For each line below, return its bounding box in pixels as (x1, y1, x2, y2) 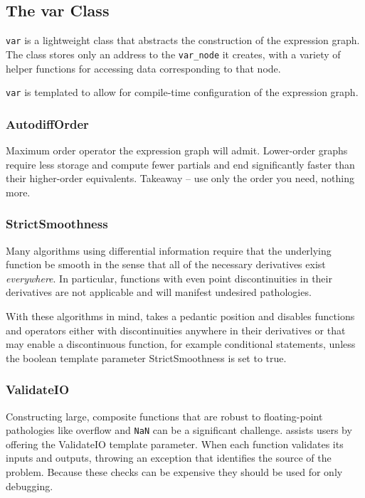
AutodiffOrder (6, 115, 89, 132)
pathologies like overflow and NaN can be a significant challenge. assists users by (6, 423, 352, 438)
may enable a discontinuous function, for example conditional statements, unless (6, 337, 356, 351)
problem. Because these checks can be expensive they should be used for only (6, 464, 343, 479)
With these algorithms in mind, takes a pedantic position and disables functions (6, 308, 355, 323)
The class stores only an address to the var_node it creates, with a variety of (6, 46, 341, 61)
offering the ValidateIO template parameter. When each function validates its (6, 436, 344, 451)
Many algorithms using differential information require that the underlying (6, 243, 332, 258)
